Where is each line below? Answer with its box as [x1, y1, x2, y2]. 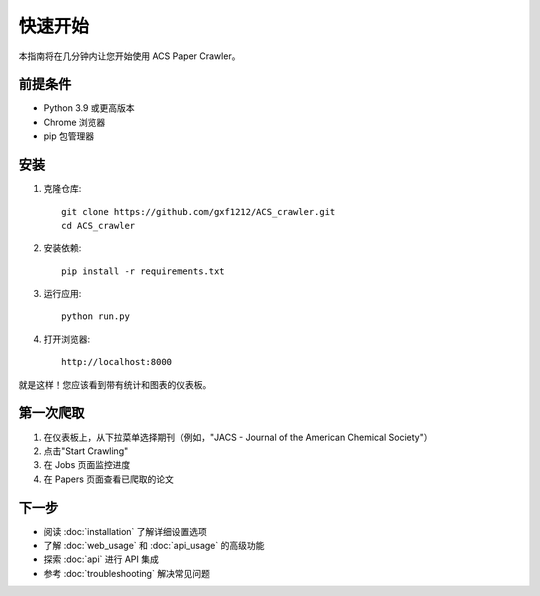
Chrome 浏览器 [43, 116, 106, 128]
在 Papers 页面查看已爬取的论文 [43, 473, 175, 485]
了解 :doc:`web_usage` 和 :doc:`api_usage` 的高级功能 [43, 540, 265, 552]
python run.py [61, 311, 130, 322]
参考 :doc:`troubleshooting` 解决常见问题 [43, 567, 210, 579]
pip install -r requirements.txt [61, 265, 225, 277]
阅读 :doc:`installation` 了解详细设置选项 [43, 525, 207, 537]
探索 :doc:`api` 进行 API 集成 [43, 553, 160, 565]
